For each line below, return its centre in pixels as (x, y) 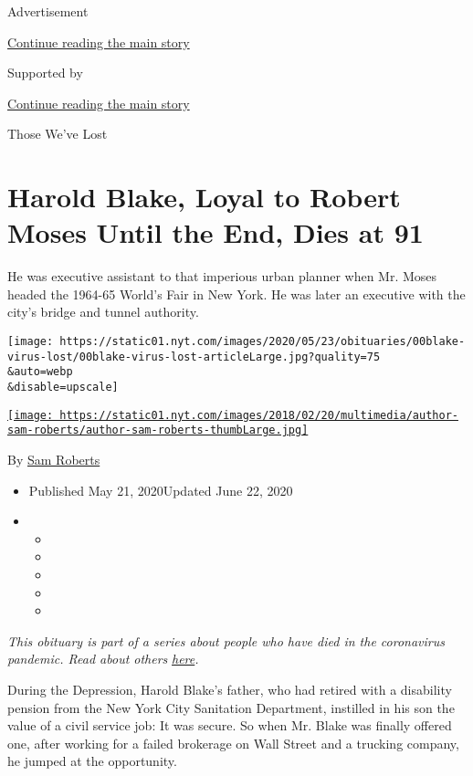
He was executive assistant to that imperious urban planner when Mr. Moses (222, 276)
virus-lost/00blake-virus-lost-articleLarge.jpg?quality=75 (194, 357)
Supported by (45, 73)
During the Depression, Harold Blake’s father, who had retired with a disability (230, 689)
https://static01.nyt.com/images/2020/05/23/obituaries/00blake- (263, 342)
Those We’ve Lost (58, 134)
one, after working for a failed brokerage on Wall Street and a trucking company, (233, 743)
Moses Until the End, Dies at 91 (215, 232)
